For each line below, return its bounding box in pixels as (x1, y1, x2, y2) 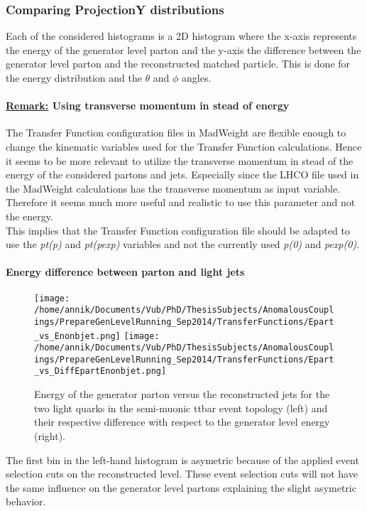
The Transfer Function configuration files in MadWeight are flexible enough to (6, 125, 346, 140)
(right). (34, 428, 66, 443)
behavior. (6, 494, 46, 509)
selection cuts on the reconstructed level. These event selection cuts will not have (6, 466, 358, 481)
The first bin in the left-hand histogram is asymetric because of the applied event (6, 452, 359, 467)
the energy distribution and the (6, 70, 142, 85)
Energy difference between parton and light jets (6, 264, 245, 279)
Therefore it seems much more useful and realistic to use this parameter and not (6, 195, 356, 210)
